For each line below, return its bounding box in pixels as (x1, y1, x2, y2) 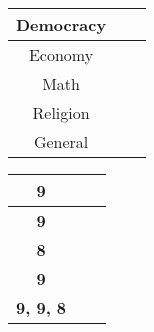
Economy (28, 43, 94, 66)
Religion (32, 101, 90, 124)
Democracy (16, 13, 107, 36)
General (33, 130, 89, 153)
